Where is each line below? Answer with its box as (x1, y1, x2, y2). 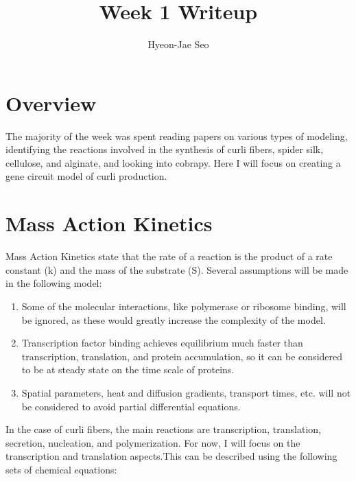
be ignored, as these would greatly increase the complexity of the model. (21, 312, 326, 327)
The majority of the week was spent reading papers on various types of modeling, (5, 128, 348, 143)
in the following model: (5, 276, 102, 290)
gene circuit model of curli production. (5, 169, 167, 183)
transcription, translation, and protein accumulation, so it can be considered (21, 349, 343, 363)
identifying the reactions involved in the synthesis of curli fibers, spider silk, (5, 142, 324, 156)
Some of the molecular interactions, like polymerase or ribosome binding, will (21, 298, 346, 313)
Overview (5, 89, 97, 117)
